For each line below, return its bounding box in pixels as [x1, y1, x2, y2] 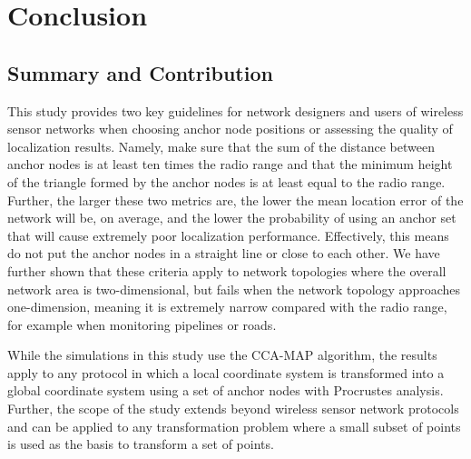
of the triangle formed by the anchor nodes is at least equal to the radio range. [7, 172, 446, 191]
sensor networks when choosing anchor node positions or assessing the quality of [7, 119, 453, 138]
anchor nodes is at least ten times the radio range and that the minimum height [7, 155, 453, 174]
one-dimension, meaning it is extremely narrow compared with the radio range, [7, 297, 447, 316]
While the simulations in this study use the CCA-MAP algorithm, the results [7, 345, 437, 364]
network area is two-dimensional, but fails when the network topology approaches [7, 279, 461, 298]
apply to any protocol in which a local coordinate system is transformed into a [7, 363, 445, 382]
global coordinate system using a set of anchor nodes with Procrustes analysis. [7, 381, 444, 400]
